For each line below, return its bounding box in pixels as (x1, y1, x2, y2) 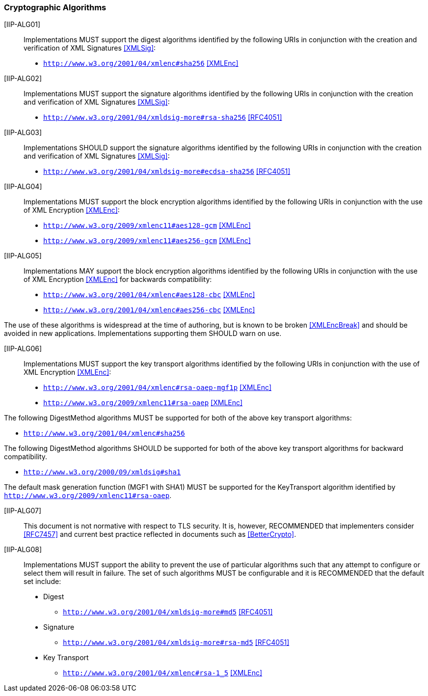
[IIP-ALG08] (4, 545, 42, 554)
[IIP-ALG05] (4, 251, 42, 260)
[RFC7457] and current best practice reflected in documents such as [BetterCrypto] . (24, 530, 296, 539)
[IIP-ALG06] (4, 344, 42, 353)
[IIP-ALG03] (4, 128, 42, 137)
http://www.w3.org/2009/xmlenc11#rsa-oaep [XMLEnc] (43, 398, 243, 407)
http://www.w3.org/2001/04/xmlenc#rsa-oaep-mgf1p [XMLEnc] (43, 383, 272, 392)
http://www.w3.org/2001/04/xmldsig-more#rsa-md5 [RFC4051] (63, 638, 290, 647)
